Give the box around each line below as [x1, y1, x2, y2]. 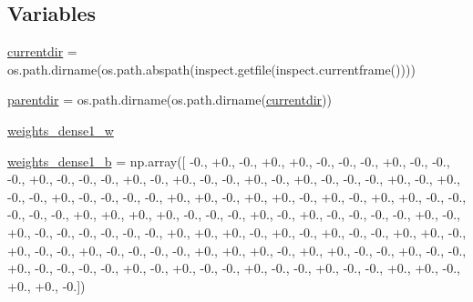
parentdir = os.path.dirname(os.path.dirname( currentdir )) [7, 90, 332, 109]
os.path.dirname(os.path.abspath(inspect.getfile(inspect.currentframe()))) [7, 59, 416, 78]
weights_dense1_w [7, 120, 114, 139]
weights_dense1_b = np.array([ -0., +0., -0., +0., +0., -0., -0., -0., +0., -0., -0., [7, 151, 450, 170]
